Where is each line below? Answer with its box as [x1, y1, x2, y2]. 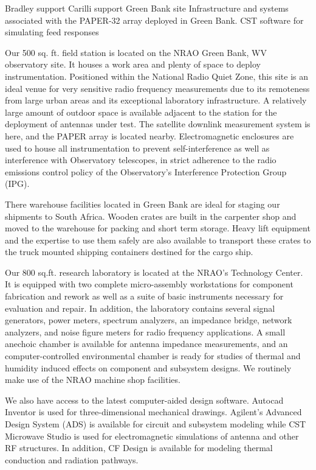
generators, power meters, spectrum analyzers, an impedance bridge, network [5, 314, 292, 326]
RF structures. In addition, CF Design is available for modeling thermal [5, 441, 273, 454]
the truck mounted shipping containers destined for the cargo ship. [5, 245, 253, 258]
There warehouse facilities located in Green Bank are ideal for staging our [5, 197, 280, 210]
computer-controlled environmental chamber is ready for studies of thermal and [5, 349, 301, 362]
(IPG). [5, 177, 30, 190]
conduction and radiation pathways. [5, 453, 139, 466]
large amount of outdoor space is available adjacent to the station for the [5, 105, 277, 118]
